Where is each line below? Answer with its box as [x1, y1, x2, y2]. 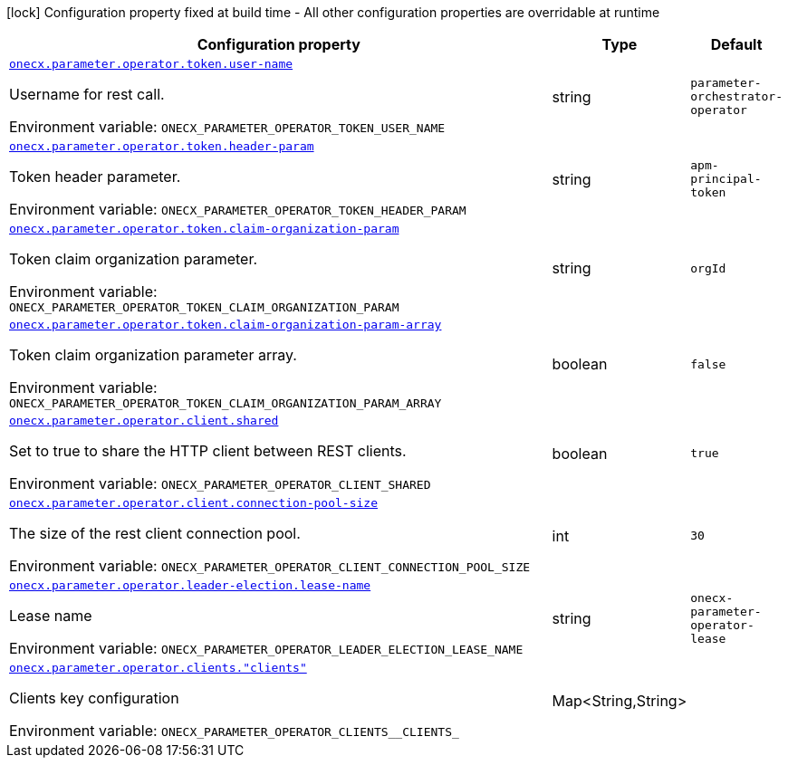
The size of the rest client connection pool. [9, 524, 301, 542]
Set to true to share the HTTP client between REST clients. [9, 442, 407, 460]
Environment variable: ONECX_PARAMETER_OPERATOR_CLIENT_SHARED [9, 474, 431, 492]
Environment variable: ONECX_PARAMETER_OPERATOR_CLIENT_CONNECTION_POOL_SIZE [9, 557, 531, 575]
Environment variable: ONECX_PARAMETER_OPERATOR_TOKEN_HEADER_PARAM [9, 200, 466, 218]
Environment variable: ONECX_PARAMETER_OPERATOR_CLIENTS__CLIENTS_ [9, 722, 459, 740]
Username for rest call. [9, 85, 165, 103]
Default [710, 35, 763, 53]
